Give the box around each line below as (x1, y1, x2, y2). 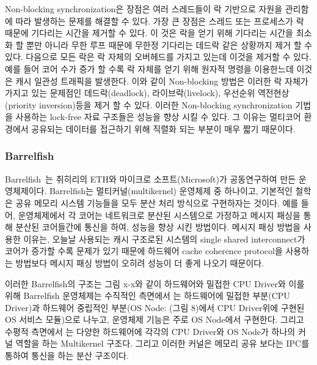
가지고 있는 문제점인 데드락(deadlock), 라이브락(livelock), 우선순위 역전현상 (5, 86, 290, 99)
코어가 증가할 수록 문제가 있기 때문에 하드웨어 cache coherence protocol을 (5, 244, 283, 257)
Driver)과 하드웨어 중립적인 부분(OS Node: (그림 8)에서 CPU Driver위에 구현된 (5, 301, 305, 314)
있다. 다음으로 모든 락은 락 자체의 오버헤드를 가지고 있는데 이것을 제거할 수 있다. (5, 50, 312, 63)
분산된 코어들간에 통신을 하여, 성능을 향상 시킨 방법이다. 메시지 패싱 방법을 (15, 220, 301, 233)
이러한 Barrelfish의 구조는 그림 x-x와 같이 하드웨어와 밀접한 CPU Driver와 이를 (5, 277, 305, 290)
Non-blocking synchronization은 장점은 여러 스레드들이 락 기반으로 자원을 (5, 2, 283, 15)
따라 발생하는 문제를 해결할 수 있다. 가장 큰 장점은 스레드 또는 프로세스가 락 (15, 14, 304, 27)
